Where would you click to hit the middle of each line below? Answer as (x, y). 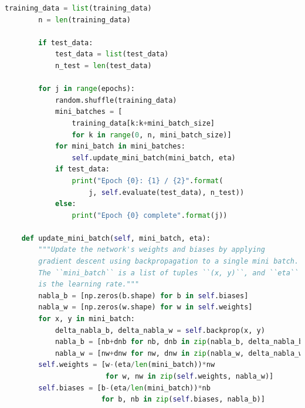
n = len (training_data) (84, 20)
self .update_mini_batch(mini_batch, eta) (154, 158)
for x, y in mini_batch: (87, 319)
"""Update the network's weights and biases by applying (152, 250)
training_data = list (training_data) (78, 8)
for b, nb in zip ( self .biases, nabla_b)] (183, 399)
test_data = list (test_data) (112, 54)
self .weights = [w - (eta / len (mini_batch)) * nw (127, 365)
